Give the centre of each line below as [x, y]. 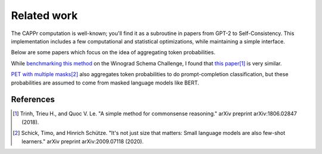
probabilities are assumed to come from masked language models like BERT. [105, 83]
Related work [44, 15]
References [33, 100]
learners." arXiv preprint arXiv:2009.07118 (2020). [83, 141]
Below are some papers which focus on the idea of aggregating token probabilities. [113, 52]
